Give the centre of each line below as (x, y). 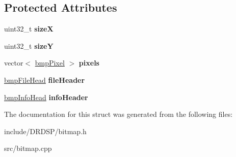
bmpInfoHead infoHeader (46, 97)
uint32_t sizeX (29, 29)
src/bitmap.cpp (28, 148)
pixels (89, 63)
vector (14, 63)
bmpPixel (50, 63)
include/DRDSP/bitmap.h (45, 131)
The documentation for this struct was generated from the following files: (119, 114)
